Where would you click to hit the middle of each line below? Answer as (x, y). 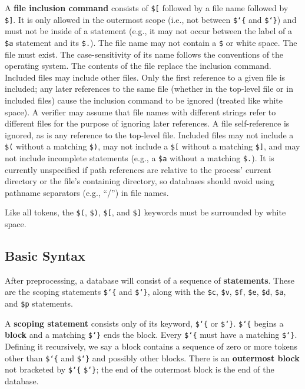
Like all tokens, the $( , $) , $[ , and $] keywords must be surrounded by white (145, 212)
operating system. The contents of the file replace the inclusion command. (138, 66)
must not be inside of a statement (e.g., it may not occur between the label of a (148, 31)
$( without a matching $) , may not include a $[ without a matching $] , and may (152, 146)
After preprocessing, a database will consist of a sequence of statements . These (150, 280)
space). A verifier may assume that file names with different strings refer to (140, 112)
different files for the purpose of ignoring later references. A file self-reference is (147, 123)
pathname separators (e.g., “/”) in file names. (87, 192)
